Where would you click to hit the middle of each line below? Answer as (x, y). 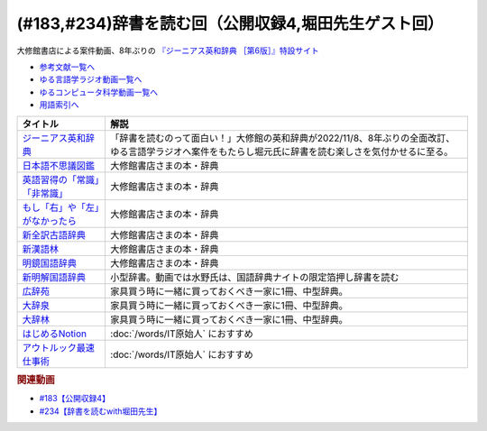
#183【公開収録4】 (74, 399)
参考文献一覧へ (67, 67)
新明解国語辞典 (54, 277)
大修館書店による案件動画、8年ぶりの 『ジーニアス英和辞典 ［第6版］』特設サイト (168, 50)
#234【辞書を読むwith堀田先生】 (101, 411)
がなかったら (49, 221)
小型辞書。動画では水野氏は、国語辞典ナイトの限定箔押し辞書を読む (254, 277)
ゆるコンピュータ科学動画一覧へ (98, 92)
